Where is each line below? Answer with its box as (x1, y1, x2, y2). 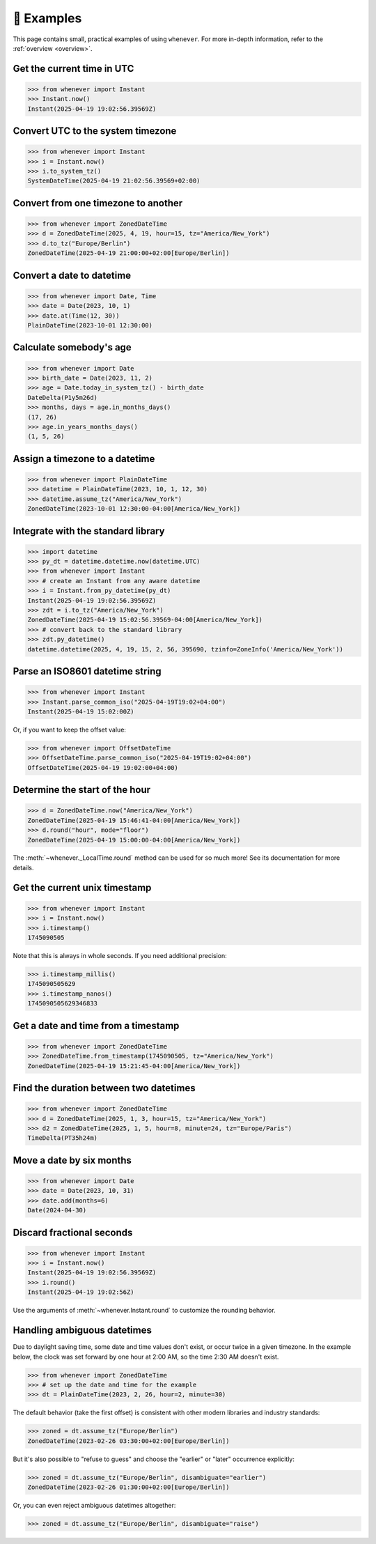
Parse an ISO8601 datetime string (13, 665, 162, 677)
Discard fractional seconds (13, 1226, 133, 1238)
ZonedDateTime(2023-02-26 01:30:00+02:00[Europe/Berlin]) (27, 1483, 230, 1491)
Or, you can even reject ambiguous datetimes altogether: (13, 1501, 176, 1509)
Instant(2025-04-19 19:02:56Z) (27, 1288, 135, 1296)
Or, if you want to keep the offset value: (13, 725, 127, 734)
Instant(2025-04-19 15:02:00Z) (27, 707, 135, 716)
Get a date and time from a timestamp (13, 1019, 180, 1031)
